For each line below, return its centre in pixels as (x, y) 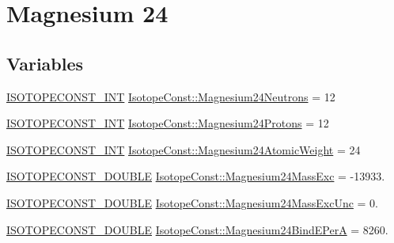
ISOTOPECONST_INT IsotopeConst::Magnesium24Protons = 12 (168, 123)
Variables (45, 63)
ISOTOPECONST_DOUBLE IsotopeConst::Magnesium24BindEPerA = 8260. (197, 229)
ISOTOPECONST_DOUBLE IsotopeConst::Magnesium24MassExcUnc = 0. (193, 202)
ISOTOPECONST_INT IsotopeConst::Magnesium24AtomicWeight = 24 (184, 149)
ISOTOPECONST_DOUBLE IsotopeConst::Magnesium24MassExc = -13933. (196, 176)
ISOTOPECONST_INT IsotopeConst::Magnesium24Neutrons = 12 (171, 96)
